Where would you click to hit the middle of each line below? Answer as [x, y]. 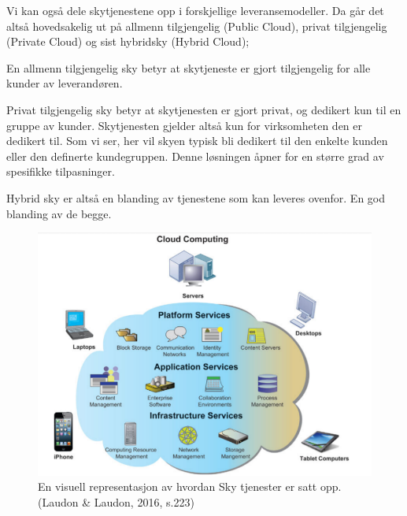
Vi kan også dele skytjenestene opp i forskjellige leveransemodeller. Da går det [195, 10]
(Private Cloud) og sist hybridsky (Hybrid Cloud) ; [128, 41]
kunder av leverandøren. [65, 83]
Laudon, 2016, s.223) [144, 501]
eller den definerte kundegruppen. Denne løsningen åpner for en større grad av [195, 156]
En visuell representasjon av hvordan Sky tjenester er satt [178, 486]
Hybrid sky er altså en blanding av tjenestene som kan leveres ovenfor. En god [196, 197]
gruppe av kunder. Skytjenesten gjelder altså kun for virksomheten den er [185, 125]
